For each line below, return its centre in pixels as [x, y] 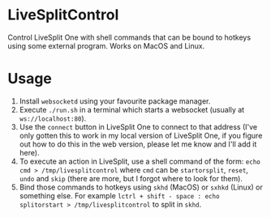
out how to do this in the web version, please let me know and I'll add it [138, 144]
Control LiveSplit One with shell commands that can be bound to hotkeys [129, 37]
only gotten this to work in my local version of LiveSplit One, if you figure [141, 135]
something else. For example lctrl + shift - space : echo [119, 195]
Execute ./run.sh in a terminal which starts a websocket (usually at [132, 109]
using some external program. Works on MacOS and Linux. [106, 45]
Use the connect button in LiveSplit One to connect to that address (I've [138, 126]
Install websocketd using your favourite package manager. [115, 101]
